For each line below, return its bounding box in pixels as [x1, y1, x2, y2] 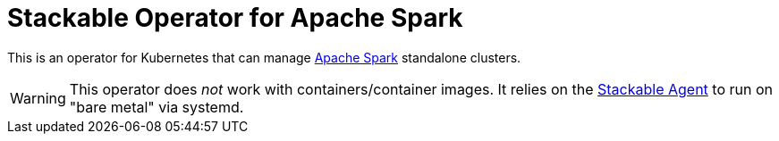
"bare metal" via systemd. [69, 97, 244, 116]
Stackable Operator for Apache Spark [7, 3, 463, 33]
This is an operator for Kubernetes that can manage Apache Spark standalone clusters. [7, 49, 521, 65]
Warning [10, 88, 66, 107]
